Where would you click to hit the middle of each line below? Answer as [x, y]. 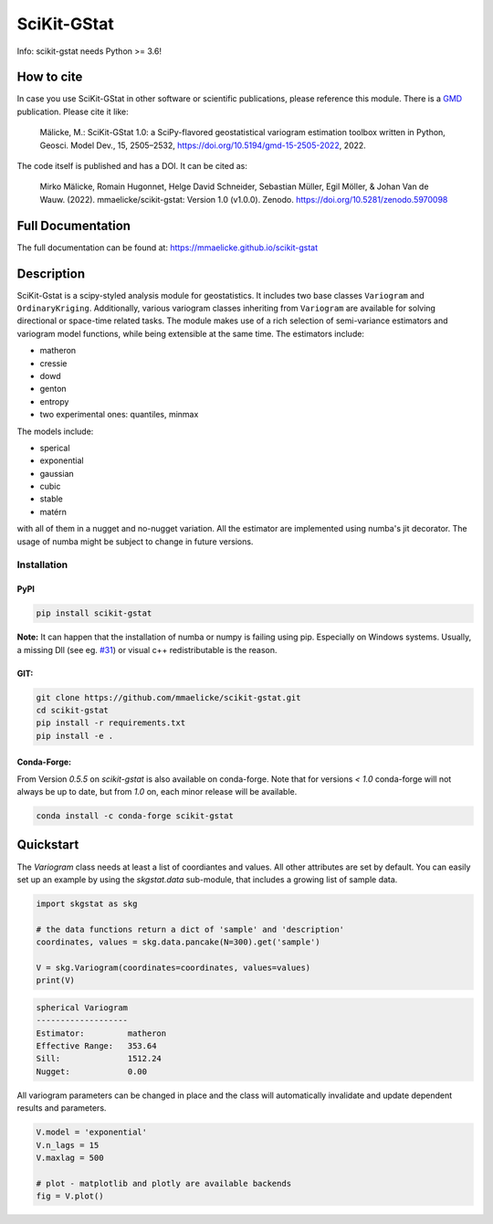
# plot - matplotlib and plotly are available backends [164, 1183]
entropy [54, 401]
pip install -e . [75, 736]
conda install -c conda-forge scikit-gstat [135, 816]
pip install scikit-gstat [94, 613]
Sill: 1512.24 [99, 1059]
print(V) [56, 981]
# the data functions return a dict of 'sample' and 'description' [190, 929]
